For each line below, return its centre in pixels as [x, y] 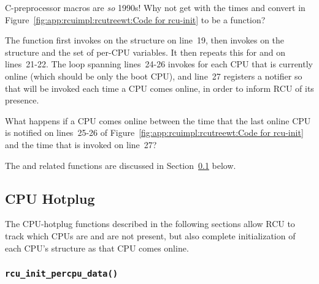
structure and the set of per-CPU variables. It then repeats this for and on [145, 52]
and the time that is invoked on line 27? [81, 144]
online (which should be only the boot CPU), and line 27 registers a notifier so [154, 76]
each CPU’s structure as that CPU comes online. [97, 248]
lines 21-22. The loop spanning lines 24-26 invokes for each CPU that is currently [159, 64]
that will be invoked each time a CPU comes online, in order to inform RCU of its [159, 88]
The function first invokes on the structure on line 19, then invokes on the [145, 40]
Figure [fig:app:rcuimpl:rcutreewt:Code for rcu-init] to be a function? [135, 19]
